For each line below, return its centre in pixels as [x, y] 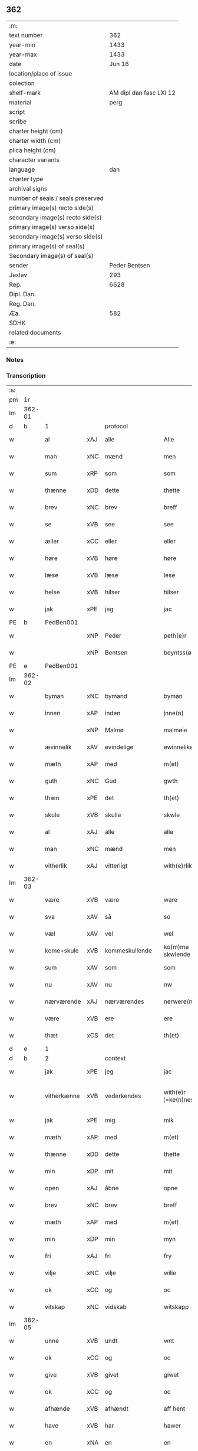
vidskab [116, 1307]
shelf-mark [25, 93]
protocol [117, 426]
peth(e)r [175, 636]
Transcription [26, 375]
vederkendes [123, 1096]
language [22, 169]
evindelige [119, 747]
